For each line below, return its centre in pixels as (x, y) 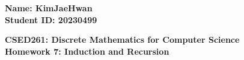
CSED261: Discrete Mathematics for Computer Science (122, 40)
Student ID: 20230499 (51, 19)
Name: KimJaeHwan (49, 8)
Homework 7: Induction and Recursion (87, 51)
